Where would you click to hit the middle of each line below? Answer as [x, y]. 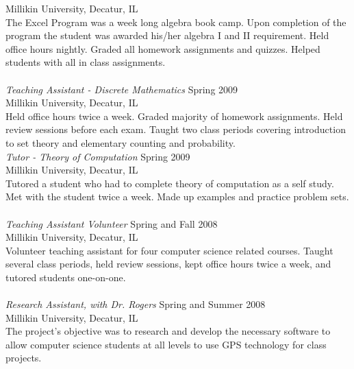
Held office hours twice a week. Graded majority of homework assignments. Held [174, 116]
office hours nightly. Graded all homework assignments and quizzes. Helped [163, 48]
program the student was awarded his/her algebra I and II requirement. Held [167, 35]
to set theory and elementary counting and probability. [121, 142]
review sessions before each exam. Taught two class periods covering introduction [176, 129]
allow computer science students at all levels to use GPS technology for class [166, 344]
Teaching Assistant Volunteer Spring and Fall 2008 [112, 223]
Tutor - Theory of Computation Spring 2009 [98, 156]
